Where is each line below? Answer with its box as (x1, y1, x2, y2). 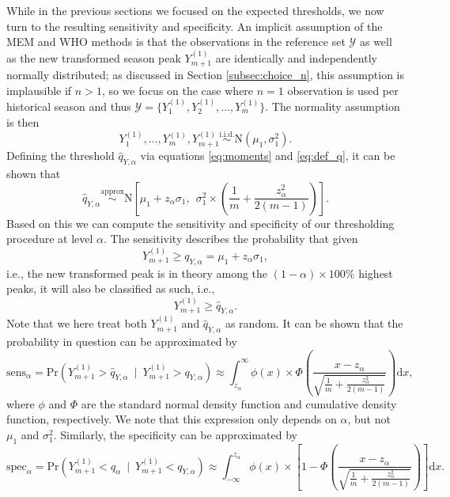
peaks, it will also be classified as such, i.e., (6, 280, 215, 297)
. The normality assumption (265, 98, 400, 115)
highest (358, 264, 393, 281)
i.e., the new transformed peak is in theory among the (6, 264, 268, 281)
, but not (347, 411, 391, 427)
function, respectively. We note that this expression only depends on (6, 411, 337, 427)
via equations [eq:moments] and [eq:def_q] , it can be (140, 147, 395, 164)
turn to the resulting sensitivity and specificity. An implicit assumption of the (6, 17, 383, 34)
